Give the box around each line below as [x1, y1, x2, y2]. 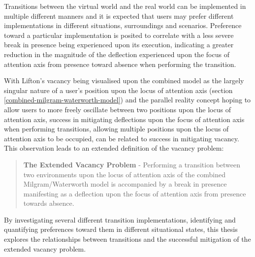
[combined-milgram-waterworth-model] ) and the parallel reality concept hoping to [4, 95, 251, 105]
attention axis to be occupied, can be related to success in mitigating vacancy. [4, 133, 239, 143]
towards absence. [23, 198, 74, 208]
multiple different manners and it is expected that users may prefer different [4, 10, 234, 21]
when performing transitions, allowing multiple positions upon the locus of [4, 124, 229, 134]
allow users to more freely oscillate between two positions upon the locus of [4, 104, 231, 114]
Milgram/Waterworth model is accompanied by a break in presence [23, 179, 227, 189]
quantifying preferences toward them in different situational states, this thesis [4, 224, 238, 234]
